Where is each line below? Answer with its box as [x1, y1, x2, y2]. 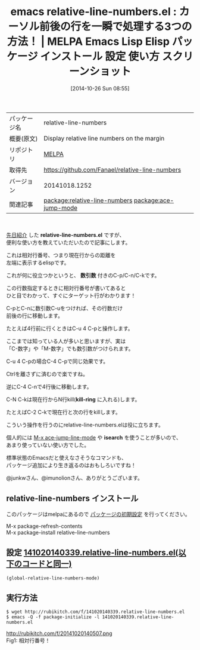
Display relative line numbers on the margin [43, 134, 165, 142]
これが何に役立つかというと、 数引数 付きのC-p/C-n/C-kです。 [6, 271, 160, 279]
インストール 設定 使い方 [40, 50, 160, 63]
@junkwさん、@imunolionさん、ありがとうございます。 [6, 474, 143, 481]
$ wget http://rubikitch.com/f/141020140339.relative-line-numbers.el [6, 609, 185, 615]
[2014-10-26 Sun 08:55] [70, 84, 130, 92]
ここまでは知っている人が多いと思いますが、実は [6, 337, 126, 344]
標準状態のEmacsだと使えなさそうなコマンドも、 [6, 454, 127, 461]
